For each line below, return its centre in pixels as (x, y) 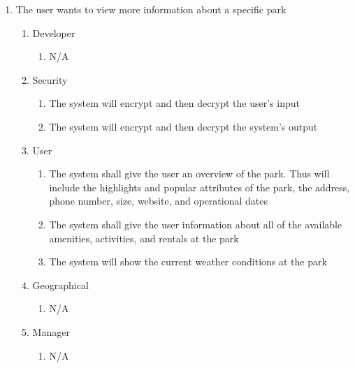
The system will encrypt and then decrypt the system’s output (183, 126)
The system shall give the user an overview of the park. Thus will (189, 174)
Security (50, 79)
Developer (54, 32)
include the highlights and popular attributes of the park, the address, (200, 187)
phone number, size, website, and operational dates (158, 201)
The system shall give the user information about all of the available (196, 224)
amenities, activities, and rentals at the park (144, 238)
